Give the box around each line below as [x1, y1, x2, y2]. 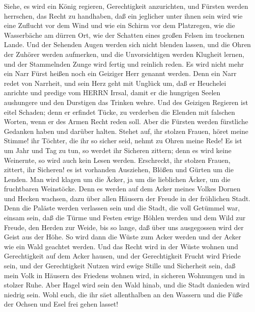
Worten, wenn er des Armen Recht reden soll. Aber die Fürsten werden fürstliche [4, 116, 248, 127]
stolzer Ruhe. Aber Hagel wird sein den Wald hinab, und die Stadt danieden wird [4, 280, 250, 290]
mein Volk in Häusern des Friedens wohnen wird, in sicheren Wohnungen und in [4, 270, 245, 280]
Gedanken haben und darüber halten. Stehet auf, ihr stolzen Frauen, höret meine [4, 126, 249, 136]
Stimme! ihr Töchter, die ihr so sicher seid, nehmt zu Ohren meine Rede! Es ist [4, 135, 242, 146]
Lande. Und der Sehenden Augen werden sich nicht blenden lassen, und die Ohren [4, 39, 251, 50]
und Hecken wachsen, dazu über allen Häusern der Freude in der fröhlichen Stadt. [4, 193, 251, 203]
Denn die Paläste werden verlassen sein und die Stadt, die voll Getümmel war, [4, 203, 240, 213]
